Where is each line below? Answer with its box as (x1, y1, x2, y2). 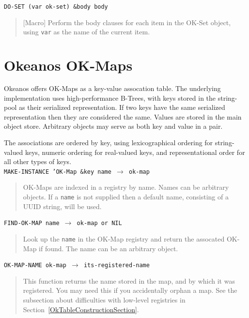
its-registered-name (83, 262, 150, 269)
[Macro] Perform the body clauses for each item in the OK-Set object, (23, 17, 231, 27)
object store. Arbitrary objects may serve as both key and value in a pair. (4, 121, 223, 131)
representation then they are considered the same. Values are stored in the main (4, 111, 242, 121)
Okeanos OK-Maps (4, 55, 133, 75)
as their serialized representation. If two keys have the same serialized (19, 102, 225, 112)
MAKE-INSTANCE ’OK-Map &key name (4, 168, 111, 175)
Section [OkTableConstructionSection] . (23, 304, 139, 314)
